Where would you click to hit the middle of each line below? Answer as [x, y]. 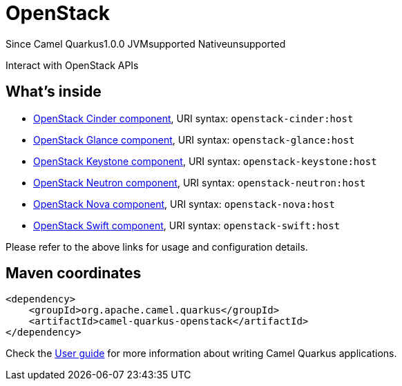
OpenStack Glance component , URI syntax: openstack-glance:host [194, 139]
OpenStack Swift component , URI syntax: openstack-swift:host [187, 225]
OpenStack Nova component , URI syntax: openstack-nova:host [184, 204]
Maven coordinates [74, 273]
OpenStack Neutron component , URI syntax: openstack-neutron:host [200, 182]
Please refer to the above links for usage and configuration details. [157, 247]
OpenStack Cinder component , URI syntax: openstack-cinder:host [193, 118]
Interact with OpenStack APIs [72, 65]
